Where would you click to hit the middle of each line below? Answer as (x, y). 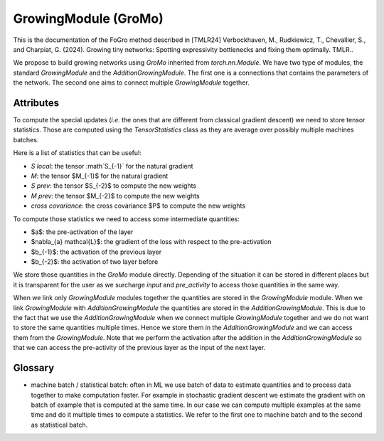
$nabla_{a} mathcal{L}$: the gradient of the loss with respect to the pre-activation (151, 242)
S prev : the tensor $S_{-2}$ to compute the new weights (114, 186)
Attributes (36, 103)
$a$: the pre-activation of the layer (82, 232)
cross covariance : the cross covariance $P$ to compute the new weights (138, 206)
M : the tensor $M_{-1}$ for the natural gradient (100, 176)
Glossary (34, 368)
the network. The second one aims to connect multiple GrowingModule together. (131, 83)
